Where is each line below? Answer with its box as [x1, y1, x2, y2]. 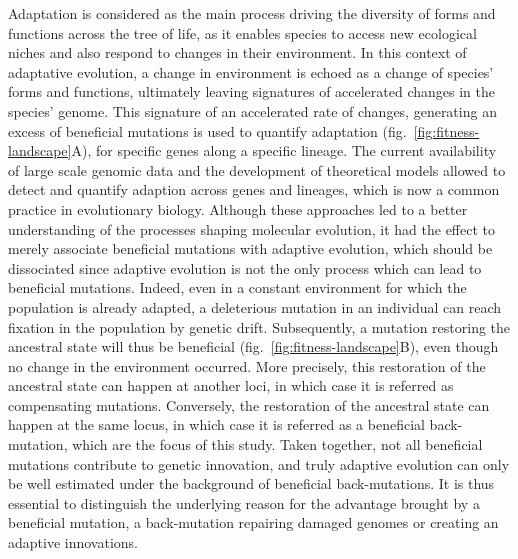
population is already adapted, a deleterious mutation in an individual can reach [8, 296, 502, 317]
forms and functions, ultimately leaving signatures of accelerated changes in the [8, 81, 496, 102]
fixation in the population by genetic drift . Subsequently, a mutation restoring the [8, 316, 511, 337]
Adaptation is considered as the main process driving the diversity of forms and [8, 3, 496, 23]
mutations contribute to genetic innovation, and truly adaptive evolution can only [8, 453, 510, 474]
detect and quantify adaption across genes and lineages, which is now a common [8, 179, 500, 200]
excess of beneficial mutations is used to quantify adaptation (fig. [8, 120, 407, 141]
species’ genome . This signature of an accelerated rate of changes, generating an [8, 100, 497, 121]
